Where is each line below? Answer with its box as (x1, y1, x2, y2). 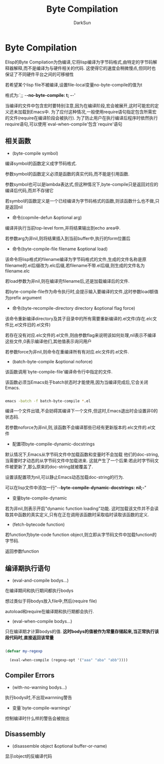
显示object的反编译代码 (5, 753, 52, 759)
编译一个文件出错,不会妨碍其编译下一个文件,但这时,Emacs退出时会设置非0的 (5, 408, 158, 414)
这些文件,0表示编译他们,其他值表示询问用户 (5, 338, 92, 344)
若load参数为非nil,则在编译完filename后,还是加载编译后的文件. (5, 278, 130, 284)
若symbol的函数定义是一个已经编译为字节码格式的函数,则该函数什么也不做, (5, 198, 155, 204)
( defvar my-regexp (5, 649, 43, 654)
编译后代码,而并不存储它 (5, 187, 54, 193)
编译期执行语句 (5, 564, 50, 572)
